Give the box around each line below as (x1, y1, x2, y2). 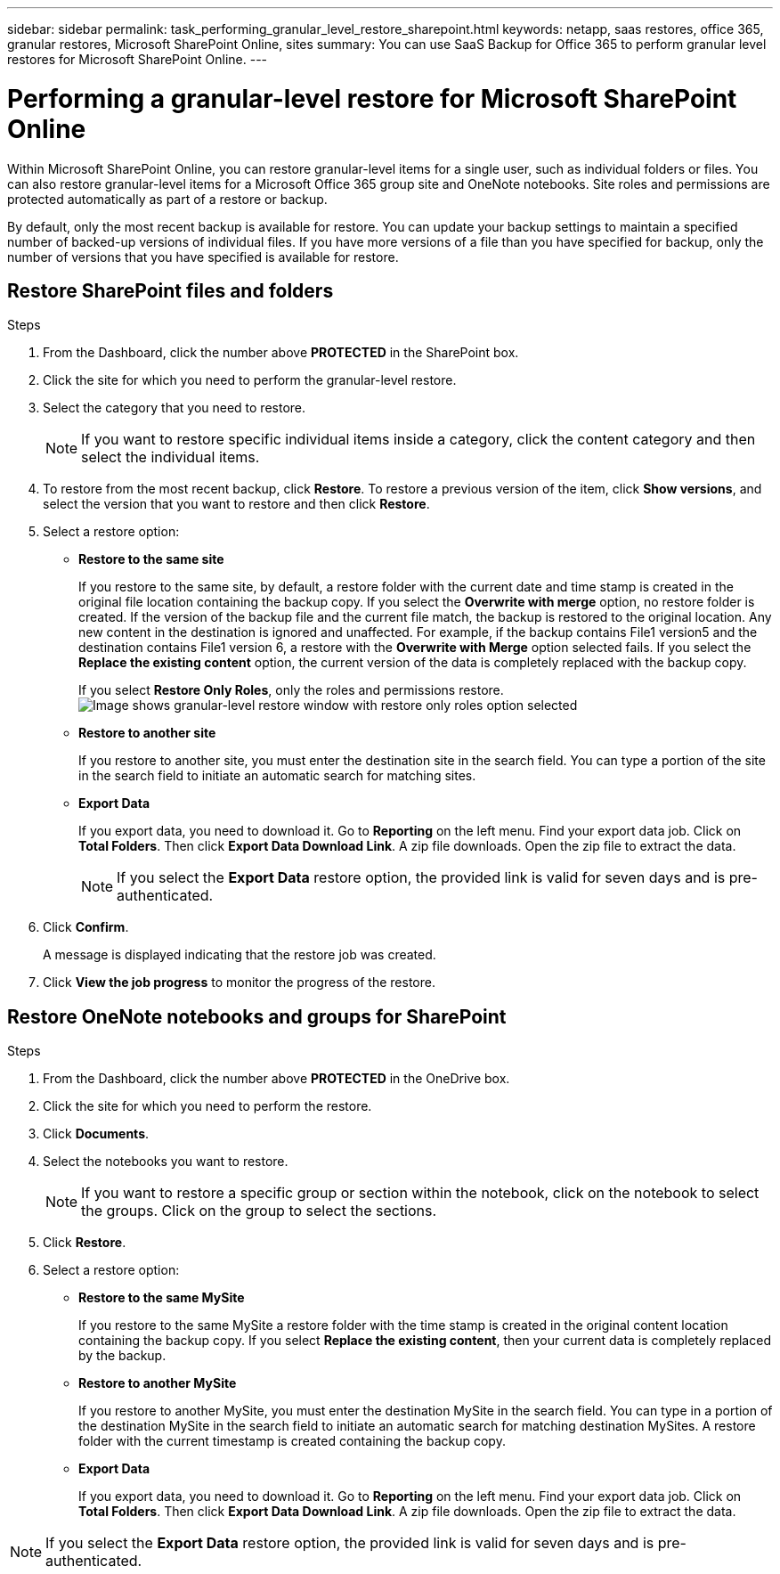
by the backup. (78, 1348, 167, 1364)
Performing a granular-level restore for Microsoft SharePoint (7, 83, 737, 114)
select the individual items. (81, 448, 260, 467)
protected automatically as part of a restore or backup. (7, 191, 328, 207)
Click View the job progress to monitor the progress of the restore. (43, 975, 435, 991)
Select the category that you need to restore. (43, 400, 306, 416)
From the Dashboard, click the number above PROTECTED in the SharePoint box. (43, 345, 519, 361)
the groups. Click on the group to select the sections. (81, 1202, 437, 1220)
